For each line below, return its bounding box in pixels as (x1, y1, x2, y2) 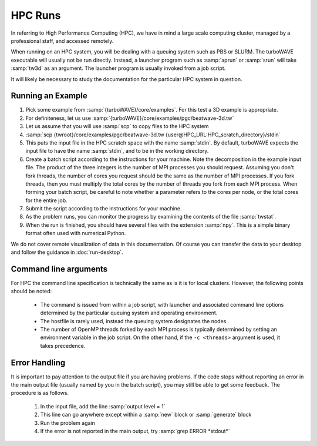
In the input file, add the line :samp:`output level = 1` (40, 403, 166, 410)
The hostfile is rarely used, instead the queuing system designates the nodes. (40, 317, 228, 324)
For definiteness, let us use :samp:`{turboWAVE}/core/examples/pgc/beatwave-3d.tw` (25, 115, 234, 122)
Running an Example (11, 91, 87, 101)
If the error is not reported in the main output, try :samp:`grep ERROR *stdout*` (40, 427, 230, 434)
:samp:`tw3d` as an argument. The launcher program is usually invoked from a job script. (11, 65, 226, 72)
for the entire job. (25, 197, 68, 204)
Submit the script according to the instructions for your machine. (25, 205, 182, 212)
